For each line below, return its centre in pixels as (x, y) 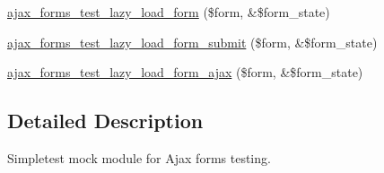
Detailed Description (105, 121)
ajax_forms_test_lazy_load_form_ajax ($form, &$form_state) (185, 72)
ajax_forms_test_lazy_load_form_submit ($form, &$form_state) (192, 42)
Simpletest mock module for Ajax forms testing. (139, 157)
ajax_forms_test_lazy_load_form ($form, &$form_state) (169, 12)
